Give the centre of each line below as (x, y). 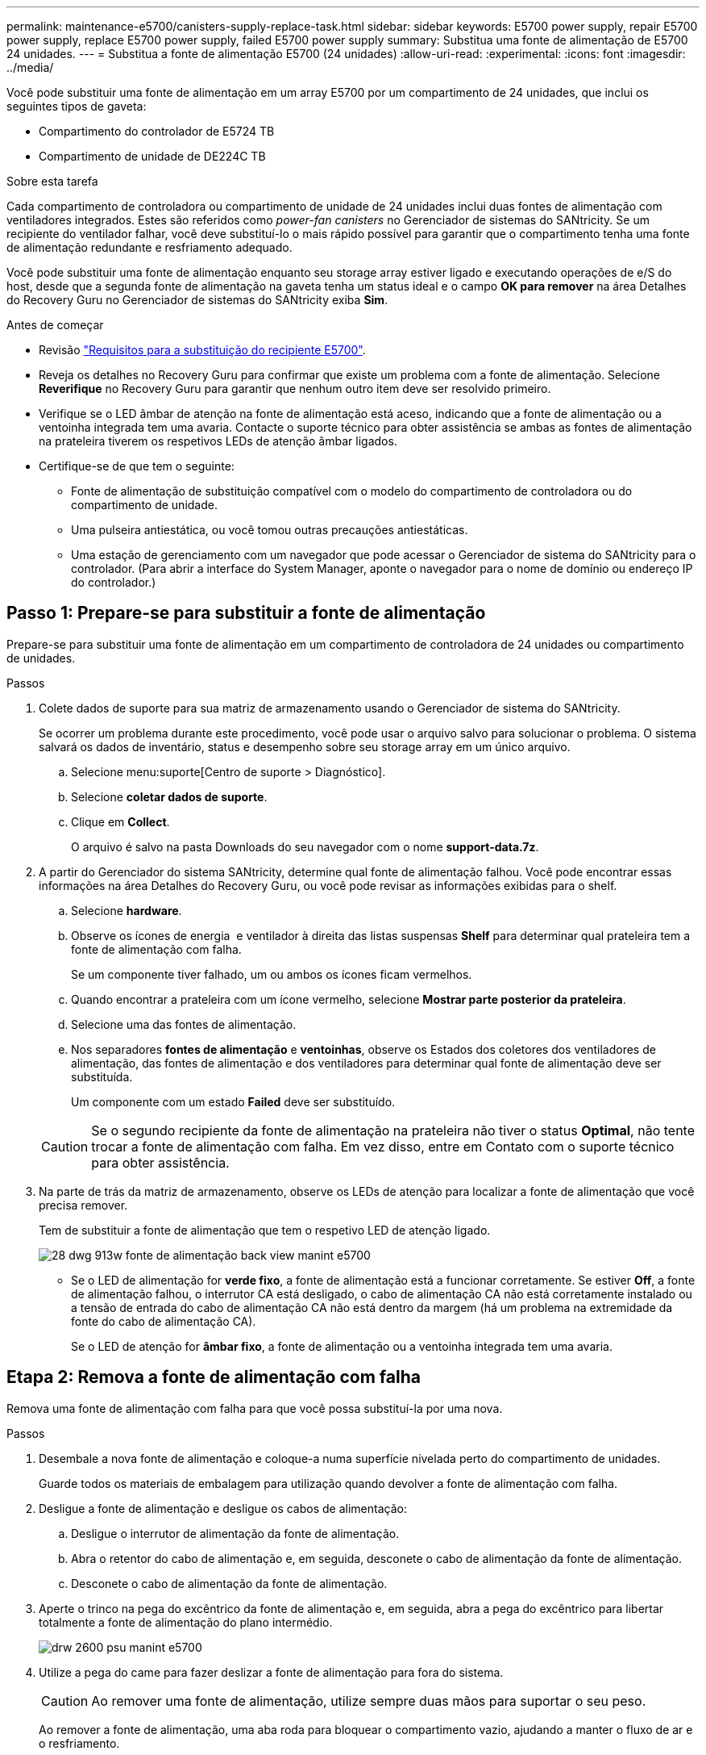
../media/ (30, 67)
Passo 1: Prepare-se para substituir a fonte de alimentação (246, 613)
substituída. (102, 1076)
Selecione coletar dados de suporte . (169, 796)
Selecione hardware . (127, 910)
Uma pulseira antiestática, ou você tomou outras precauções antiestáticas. (270, 530)
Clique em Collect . (120, 821)
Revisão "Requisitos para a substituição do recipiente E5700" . (202, 350)
